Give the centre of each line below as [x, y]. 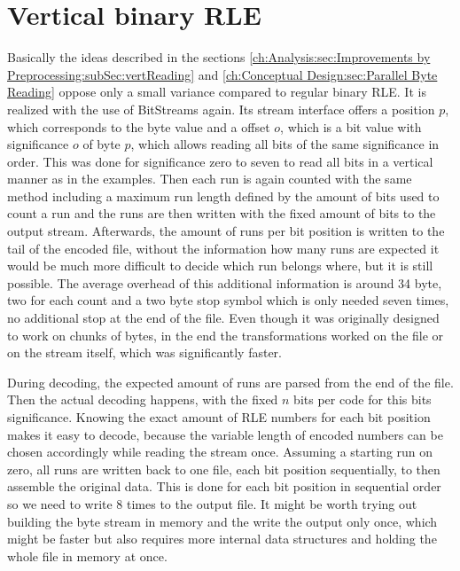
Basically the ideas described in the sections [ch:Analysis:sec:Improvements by [219, 57]
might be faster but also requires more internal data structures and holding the [222, 539]
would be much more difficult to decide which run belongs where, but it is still [220, 266]
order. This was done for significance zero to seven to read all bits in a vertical [220, 161]
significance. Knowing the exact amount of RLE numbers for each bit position [219, 417]
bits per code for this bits [363, 399]
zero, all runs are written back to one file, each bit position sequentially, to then [224, 469]
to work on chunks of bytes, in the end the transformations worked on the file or [226, 335]
